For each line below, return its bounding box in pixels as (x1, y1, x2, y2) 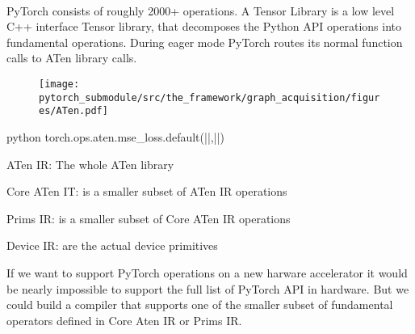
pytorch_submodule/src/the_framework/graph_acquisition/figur (39, 91, 380, 104)
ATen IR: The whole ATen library (6, 155, 174, 172)
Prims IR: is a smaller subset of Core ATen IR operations (6, 209, 291, 226)
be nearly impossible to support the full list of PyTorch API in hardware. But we (6, 280, 409, 297)
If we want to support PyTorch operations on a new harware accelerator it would (6, 264, 408, 281)
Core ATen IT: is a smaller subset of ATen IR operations (6, 183, 287, 200)
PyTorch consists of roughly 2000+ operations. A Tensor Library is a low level (6, 2, 395, 19)
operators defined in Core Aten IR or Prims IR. (6, 311, 242, 328)
